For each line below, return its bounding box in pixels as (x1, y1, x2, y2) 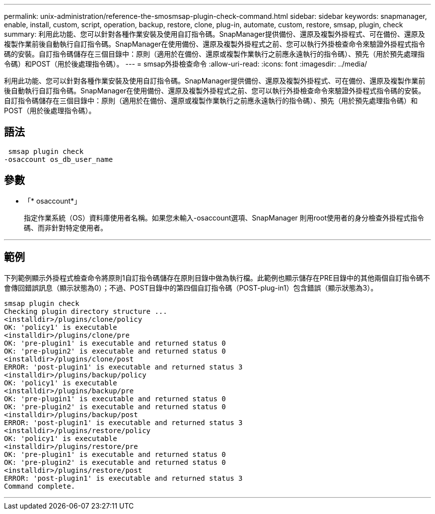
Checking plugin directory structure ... (4, 307, 167, 315)
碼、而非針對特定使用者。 (24, 223, 107, 232)
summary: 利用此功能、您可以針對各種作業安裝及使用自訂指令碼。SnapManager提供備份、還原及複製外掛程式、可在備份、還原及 (4, 30, 425, 38)
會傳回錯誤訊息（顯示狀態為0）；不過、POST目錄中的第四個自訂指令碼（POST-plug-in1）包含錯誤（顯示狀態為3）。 (4, 283, 378, 292)
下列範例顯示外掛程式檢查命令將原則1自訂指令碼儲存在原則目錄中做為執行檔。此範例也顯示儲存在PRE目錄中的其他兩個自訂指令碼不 (4, 273, 431, 282)
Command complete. (4, 482, 75, 490)
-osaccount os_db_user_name (4, 155, 113, 163)
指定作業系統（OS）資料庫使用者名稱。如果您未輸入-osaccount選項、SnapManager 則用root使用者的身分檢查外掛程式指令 (24, 213, 424, 222)
